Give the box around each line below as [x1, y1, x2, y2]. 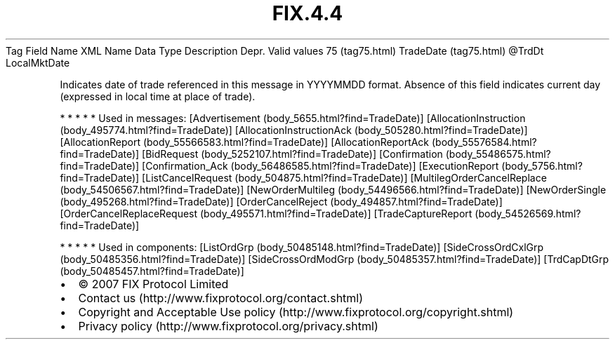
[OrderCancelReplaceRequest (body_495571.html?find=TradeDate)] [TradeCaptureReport [60, 207, 472, 219]
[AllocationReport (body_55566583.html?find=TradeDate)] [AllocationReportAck [60, 135, 430, 148]
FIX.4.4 [272, 1, 343, 25]
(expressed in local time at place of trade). [60, 90, 256, 102]
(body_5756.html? [501, 159, 583, 172]
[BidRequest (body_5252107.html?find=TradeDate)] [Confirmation [142, 147, 443, 160]
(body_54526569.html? [475, 207, 581, 219]
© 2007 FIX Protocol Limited [78, 276, 229, 291]
